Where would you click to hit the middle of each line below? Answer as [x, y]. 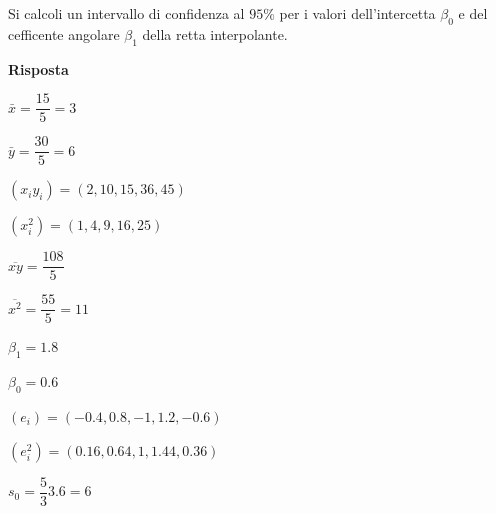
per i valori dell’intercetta [357, 13]
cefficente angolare [64, 33]
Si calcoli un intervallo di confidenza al [126, 13]
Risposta [38, 68]
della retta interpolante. [215, 33]
